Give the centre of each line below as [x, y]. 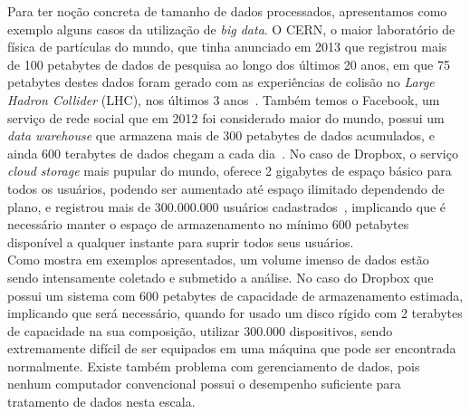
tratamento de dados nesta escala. [101, 402]
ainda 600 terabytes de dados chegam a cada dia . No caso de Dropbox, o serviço [233, 153]
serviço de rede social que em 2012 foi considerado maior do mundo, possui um [226, 117]
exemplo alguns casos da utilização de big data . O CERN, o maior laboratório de [231, 29]
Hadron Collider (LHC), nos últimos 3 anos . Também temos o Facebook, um [224, 99]
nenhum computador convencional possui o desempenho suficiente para [204, 384]
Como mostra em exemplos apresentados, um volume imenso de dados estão [218, 260]
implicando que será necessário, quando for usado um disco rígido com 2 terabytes [235, 313]
